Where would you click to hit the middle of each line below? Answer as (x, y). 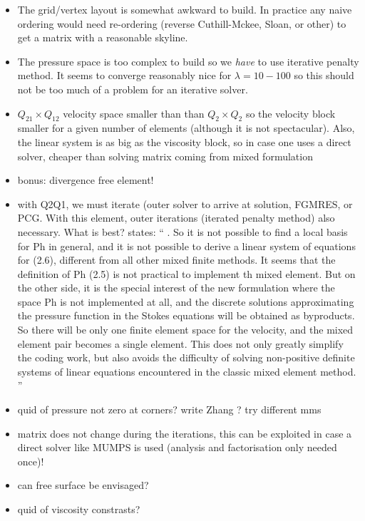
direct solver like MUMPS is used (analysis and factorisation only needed (177, 447)
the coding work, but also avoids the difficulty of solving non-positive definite (186, 357)
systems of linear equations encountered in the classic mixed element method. (187, 371)
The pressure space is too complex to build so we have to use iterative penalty (188, 61)
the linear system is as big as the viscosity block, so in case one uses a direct (184, 141)
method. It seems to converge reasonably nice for (124, 75)
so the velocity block (291, 113)
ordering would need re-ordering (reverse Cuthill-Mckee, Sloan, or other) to (182, 23)
